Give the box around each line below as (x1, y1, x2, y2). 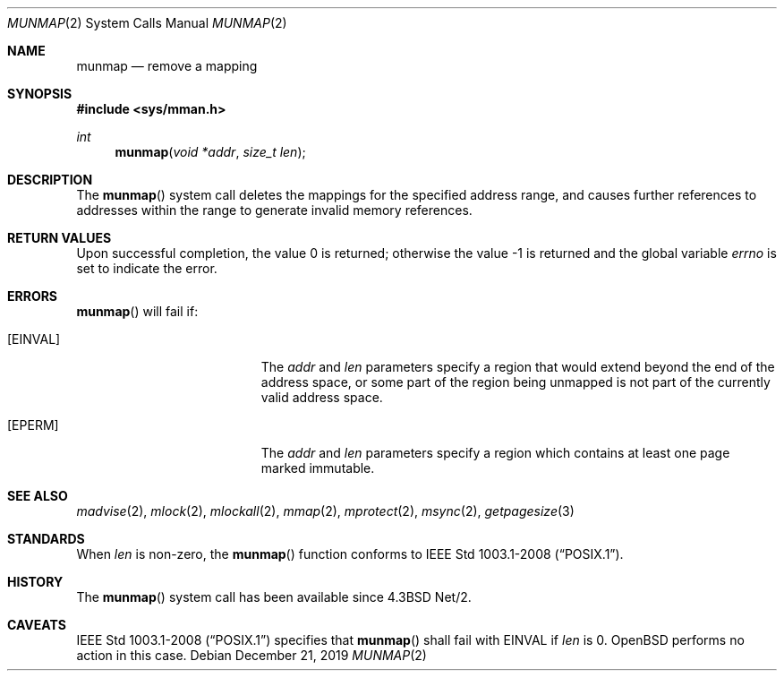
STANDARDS (7, 531, 85, 546)
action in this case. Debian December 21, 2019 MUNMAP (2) (76, 648, 427, 663)
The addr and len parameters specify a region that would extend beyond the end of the (260, 359, 775, 374)
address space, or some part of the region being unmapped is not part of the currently (260, 374, 771, 390)
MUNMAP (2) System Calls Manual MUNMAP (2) (7, 15, 287, 30)
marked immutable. (260, 460, 375, 476)
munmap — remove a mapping (76, 58, 258, 73)
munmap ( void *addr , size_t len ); (115, 144, 306, 159)
